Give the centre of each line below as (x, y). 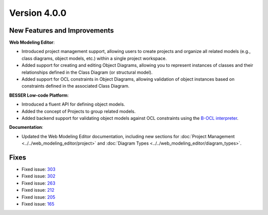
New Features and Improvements (62, 30)
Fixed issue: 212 (38, 190)
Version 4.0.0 (38, 13)
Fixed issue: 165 (38, 204)
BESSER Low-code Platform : (39, 95)
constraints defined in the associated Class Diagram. (75, 86)
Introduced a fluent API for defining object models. (73, 105)
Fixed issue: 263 (38, 183)
